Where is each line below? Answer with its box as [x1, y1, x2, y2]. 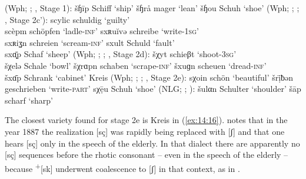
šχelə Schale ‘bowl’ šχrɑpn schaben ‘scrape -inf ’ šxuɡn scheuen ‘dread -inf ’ [5, 59, 267, 71]
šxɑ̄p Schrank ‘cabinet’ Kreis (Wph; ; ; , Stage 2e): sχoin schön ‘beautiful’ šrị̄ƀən [5, 71, 294, 83]
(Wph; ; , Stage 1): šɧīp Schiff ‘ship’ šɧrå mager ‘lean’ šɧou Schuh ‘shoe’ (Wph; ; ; [5, 2, 300, 14]
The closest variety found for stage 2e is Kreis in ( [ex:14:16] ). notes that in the [5, 114, 288, 126]
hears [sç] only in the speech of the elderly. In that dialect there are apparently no [5, 137, 300, 149]
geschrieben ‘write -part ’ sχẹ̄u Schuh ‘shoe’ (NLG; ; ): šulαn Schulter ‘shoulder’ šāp [5, 82, 301, 95]
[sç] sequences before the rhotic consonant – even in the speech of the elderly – [5, 148, 288, 161]
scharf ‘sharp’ [5, 94, 53, 106]
